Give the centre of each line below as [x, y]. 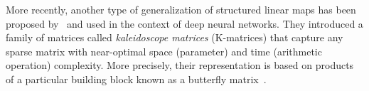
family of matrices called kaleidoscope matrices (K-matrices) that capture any [175, 37]
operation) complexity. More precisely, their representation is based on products [180, 65]
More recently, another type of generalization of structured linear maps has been [181, 9]
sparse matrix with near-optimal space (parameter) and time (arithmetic [164, 51]
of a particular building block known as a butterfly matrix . [136, 79]
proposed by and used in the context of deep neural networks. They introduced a [184, 23]
